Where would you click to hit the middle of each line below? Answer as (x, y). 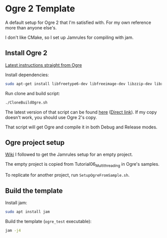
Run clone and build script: (33, 93)
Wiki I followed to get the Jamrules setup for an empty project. (69, 154)
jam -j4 (13, 230)
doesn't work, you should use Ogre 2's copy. (51, 117)
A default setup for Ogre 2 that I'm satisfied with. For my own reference (78, 22)
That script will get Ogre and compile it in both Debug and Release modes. (81, 127)
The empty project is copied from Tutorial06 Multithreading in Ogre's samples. (83, 165)
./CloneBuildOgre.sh (27, 103)
